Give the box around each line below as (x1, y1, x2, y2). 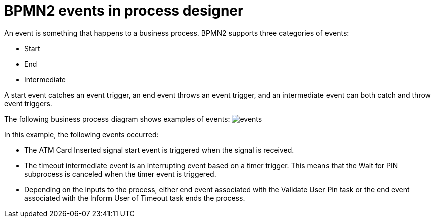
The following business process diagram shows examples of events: (4, 114, 230, 123)
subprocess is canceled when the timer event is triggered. (24, 169, 216, 178)
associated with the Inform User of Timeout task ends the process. (24, 193, 245, 202)
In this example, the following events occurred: (4, 130, 159, 139)
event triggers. (4, 99, 52, 108)
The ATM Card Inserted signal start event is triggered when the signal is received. (24, 145, 294, 154)
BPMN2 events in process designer (4, 2, 244, 19)
